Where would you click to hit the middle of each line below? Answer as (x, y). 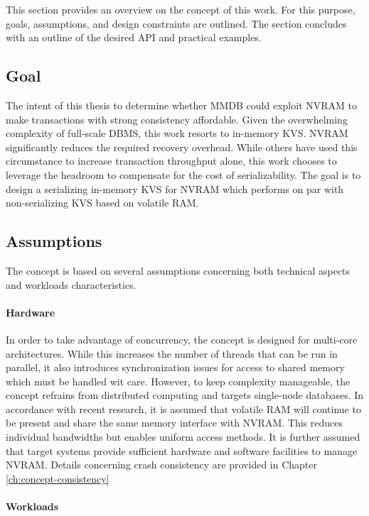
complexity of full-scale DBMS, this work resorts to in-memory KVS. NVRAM (177, 133)
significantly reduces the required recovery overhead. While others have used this (182, 147)
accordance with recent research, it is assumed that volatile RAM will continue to (183, 408)
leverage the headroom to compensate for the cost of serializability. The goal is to (183, 174)
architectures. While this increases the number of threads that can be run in (172, 353)
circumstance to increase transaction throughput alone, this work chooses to (171, 161)
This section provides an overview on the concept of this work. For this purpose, (181, 9)
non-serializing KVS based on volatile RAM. (102, 203)
